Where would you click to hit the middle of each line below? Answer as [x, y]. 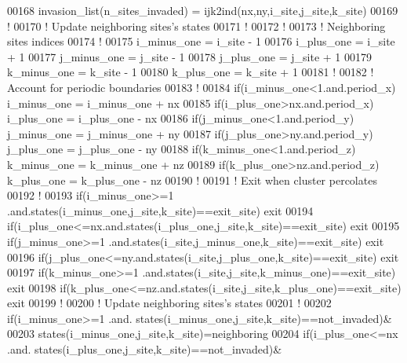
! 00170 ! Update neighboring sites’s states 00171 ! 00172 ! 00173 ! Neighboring [196, 26]
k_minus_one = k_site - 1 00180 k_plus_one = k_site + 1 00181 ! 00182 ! [191, 72]
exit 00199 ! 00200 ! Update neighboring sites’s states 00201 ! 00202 [169, 303]
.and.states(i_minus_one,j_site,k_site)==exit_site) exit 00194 [160, 210]
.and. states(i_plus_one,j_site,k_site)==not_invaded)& [145, 349]
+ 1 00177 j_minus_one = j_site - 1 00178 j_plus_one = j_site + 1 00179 [189, 56]
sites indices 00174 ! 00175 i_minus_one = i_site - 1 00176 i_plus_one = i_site [201, 41]
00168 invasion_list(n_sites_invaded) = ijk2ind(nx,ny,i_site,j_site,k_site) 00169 [203, 10]
